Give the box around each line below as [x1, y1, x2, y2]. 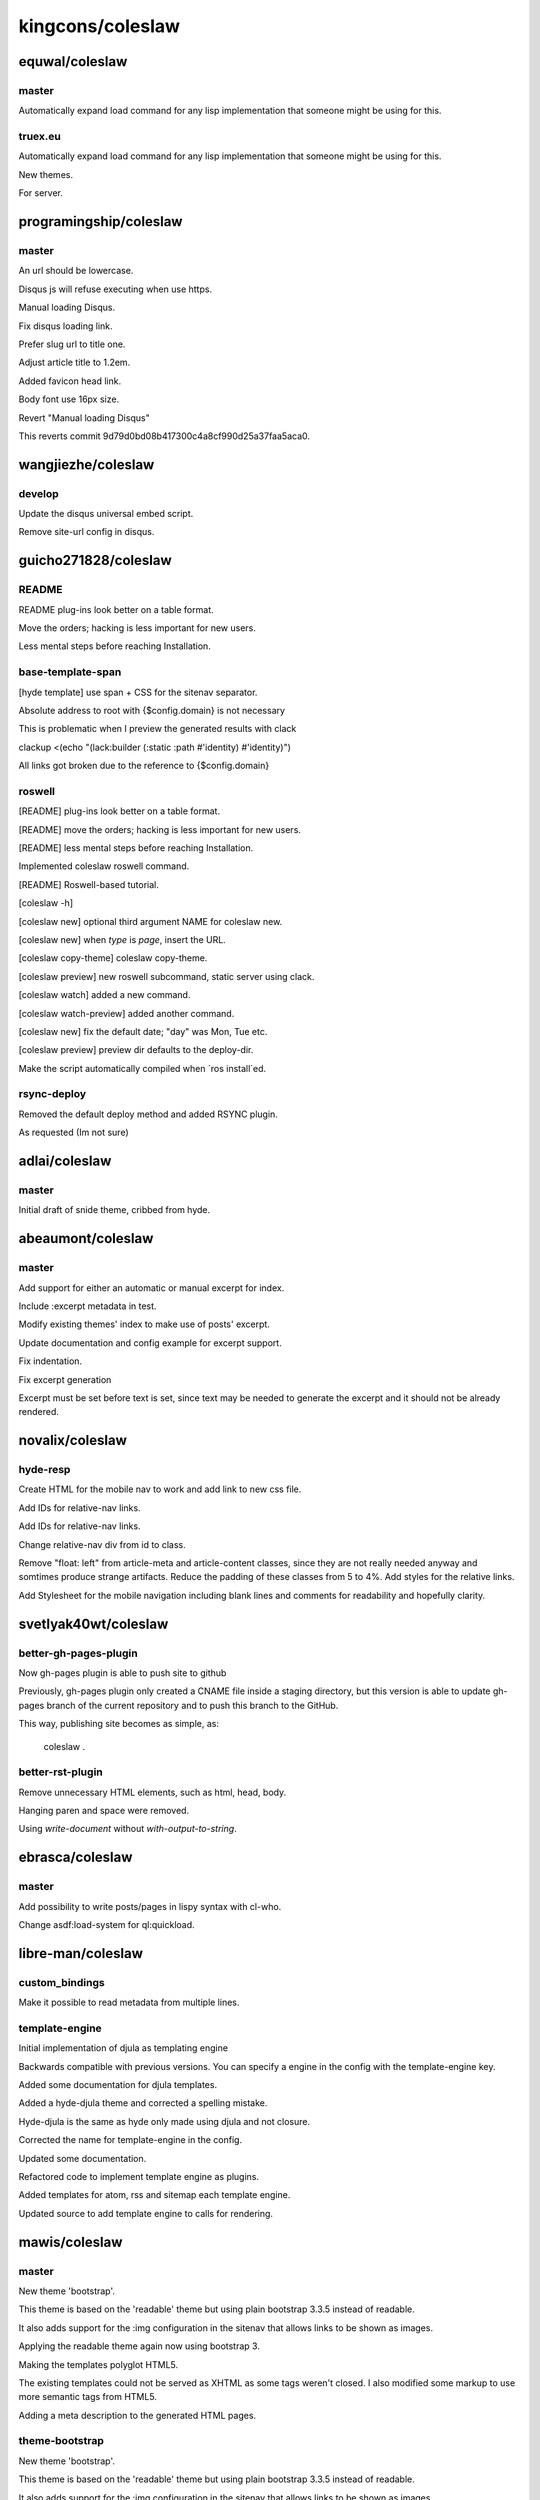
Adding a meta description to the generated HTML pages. [18, 2409, 257, 2421]
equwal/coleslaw [18, 53, 128, 70]
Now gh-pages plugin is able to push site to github [18, 1666, 227, 1679]
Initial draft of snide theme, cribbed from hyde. [18, 1204, 211, 1216]
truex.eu [18, 130, 62, 144]
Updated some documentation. [18, 2152, 147, 2164]
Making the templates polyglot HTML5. [18, 2358, 179, 2370]
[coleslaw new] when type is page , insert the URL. [18, 933, 227, 945]
